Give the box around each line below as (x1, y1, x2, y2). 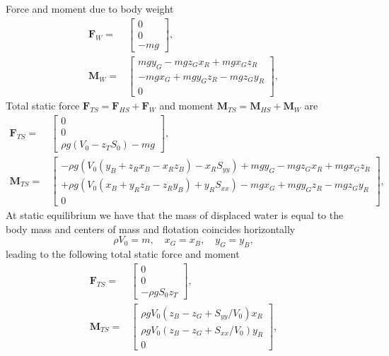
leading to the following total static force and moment (6, 247, 240, 261)
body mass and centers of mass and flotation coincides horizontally (6, 221, 296, 236)
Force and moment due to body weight (6, 1, 174, 16)
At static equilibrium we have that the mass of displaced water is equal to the (6, 208, 344, 222)
